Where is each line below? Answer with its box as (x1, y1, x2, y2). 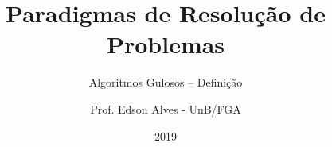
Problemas (106, 28, 225, 60)
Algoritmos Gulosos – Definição (88, 74, 243, 91)
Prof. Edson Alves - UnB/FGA (90, 100, 241, 117)
